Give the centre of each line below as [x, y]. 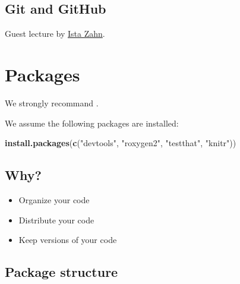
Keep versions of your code [68, 240]
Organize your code [54, 199]
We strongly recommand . [52, 102]
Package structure [61, 272]
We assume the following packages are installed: [92, 123]
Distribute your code [56, 220]
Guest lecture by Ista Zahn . [55, 34]
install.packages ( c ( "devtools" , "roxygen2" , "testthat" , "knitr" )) [121, 143]
